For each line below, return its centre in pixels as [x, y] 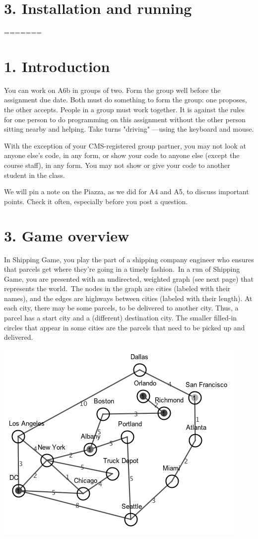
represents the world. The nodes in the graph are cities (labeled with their [117, 288]
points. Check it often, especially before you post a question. [96, 201]
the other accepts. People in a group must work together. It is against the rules [124, 110]
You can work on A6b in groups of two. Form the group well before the [112, 90]
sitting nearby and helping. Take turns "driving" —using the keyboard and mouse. [129, 129]
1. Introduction [57, 66]
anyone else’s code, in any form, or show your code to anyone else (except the [122, 155]
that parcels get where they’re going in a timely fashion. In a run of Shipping [122, 269]
